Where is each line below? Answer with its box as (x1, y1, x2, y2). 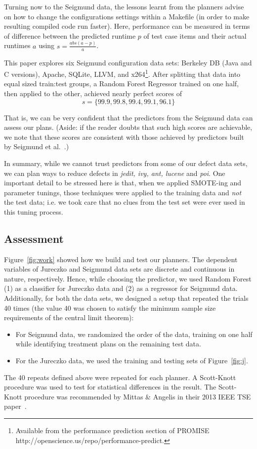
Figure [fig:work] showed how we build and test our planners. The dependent (4, 254, 238, 264)
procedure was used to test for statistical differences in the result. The (4, 382, 216, 392)
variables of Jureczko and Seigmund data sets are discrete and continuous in (4, 264, 235, 274)
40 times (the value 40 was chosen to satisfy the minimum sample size (4, 302, 216, 313)
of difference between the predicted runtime (4, 30, 136, 41)
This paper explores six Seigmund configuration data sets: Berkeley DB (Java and (4, 57, 252, 67)
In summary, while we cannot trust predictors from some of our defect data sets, (4, 158, 248, 168)
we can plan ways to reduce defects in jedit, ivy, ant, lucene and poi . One (4, 168, 225, 178)
